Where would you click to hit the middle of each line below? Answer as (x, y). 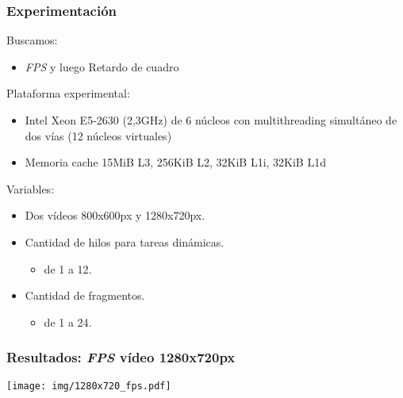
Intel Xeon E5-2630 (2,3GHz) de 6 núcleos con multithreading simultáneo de (211, 120)
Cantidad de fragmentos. (85, 295)
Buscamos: (32, 40)
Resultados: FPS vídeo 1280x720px (121, 357)
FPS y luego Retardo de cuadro (102, 66)
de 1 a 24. (68, 321)
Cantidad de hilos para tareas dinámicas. (125, 241)
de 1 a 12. (68, 268)
